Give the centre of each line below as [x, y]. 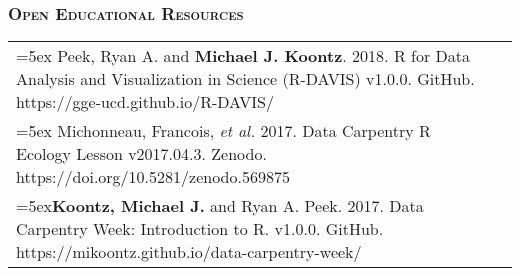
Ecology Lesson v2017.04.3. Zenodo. [141, 154]
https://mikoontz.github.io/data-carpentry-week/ [189, 252]
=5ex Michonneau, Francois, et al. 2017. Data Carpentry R [223, 131]
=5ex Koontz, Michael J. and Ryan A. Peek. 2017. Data [220, 206]
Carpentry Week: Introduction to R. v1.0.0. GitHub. [200, 229]
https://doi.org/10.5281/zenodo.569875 [153, 177]
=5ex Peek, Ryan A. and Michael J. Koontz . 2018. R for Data [243, 56]
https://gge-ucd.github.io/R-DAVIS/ [145, 102]
